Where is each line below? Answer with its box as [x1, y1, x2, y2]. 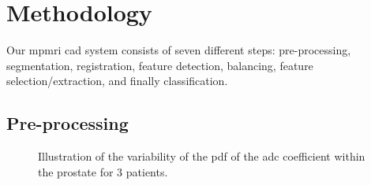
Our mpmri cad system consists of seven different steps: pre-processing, [6, 42, 351, 58]
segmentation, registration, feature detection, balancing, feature [6, 57, 313, 73]
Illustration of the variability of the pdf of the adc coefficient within [38, 148, 365, 165]
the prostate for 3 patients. [38, 163, 168, 179]
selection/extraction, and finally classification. [6, 72, 228, 89]
